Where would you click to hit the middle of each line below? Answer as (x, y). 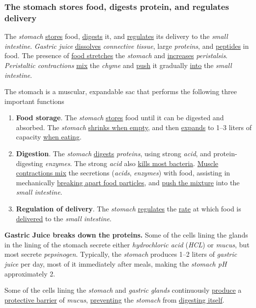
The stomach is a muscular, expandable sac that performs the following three (121, 91)
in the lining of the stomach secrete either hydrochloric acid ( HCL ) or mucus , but (127, 244)
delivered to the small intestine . (64, 218)
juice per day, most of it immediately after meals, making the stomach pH (116, 264)
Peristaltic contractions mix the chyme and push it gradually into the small (118, 65)
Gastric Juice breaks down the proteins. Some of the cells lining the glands (126, 235)
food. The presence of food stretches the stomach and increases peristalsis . (116, 55)
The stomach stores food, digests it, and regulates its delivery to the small (116, 36)
